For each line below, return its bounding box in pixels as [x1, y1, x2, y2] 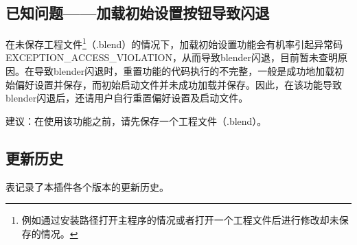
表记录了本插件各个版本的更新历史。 [5, 179, 169, 194]
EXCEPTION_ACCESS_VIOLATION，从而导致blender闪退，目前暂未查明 [5, 50, 338, 65]
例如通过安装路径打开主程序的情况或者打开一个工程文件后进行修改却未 [21, 213, 339, 227]
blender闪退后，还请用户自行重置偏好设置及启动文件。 [5, 91, 249, 105]
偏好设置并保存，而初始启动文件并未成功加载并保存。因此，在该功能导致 [14, 77, 342, 91]
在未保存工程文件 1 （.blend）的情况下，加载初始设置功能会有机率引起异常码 [5, 35, 343, 51]
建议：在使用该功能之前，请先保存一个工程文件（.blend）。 [5, 113, 267, 128]
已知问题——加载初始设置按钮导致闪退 [5, 2, 270, 23]
